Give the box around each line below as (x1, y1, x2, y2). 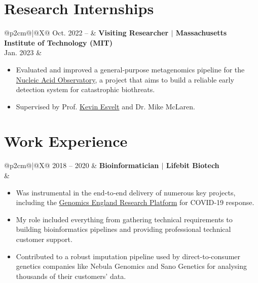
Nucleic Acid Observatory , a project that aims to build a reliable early (16, 74, 234, 85)
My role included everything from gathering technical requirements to (16, 214, 233, 224)
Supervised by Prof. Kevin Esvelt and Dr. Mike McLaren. (16, 101, 195, 111)
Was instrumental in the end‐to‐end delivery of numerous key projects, (16, 187, 236, 197)
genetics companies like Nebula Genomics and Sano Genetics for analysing (16, 261, 247, 271)
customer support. (16, 233, 72, 244)
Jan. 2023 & (4, 47, 42, 58)
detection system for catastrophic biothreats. (16, 84, 155, 95)
